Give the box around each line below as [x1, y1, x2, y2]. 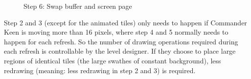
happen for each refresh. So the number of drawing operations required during [4, 36, 238, 46]
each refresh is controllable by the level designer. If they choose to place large [4, 46, 236, 56]
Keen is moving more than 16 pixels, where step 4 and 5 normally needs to [4, 27, 228, 37]
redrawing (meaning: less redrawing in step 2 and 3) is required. [4, 65, 196, 75]
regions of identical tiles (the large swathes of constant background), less [4, 55, 221, 65]
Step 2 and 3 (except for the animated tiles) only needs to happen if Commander [4, 17, 247, 27]
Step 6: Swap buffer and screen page [23, 1, 132, 11]
